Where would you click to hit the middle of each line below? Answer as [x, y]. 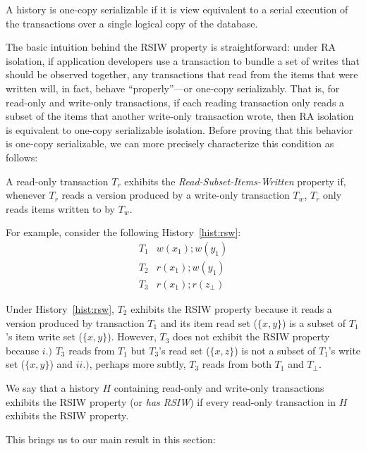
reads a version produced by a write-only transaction [176, 195]
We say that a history [53, 387]
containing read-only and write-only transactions [219, 387]
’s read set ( [184, 350]
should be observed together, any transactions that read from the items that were [182, 74]
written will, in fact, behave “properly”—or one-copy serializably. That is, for [173, 88]
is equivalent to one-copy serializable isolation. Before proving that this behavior [179, 129]
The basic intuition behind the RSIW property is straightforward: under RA [171, 47]
